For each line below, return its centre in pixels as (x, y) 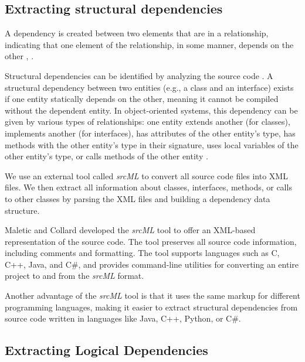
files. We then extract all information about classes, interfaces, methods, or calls (148, 187)
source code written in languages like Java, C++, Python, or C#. (123, 318)
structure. (22, 210)
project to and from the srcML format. (74, 276)
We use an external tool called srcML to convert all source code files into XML (146, 175)
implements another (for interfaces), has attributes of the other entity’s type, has (150, 133)
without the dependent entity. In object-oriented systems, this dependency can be (151, 110)
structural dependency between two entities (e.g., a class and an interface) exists (149, 87)
